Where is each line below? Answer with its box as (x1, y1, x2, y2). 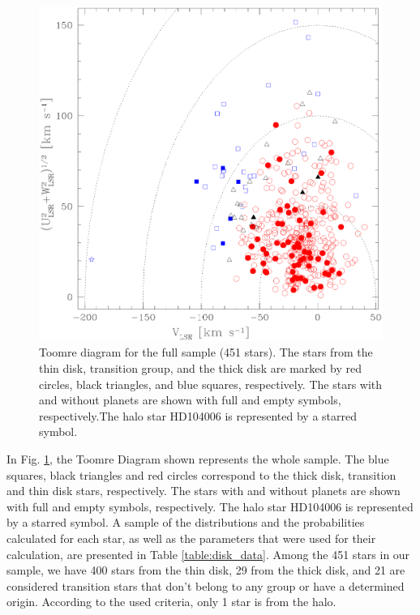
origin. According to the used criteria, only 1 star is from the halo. (6, 593, 336, 610)
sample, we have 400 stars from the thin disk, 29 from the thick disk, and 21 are (6, 562, 405, 579)
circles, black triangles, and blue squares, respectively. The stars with (39, 375, 383, 392)
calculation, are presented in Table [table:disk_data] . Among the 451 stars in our (6, 545, 410, 562)
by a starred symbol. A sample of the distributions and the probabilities (6, 514, 365, 531)
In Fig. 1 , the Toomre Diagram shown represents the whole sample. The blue (6, 450, 389, 467)
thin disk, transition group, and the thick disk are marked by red (39, 359, 362, 376)
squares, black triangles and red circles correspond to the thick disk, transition (6, 466, 396, 483)
